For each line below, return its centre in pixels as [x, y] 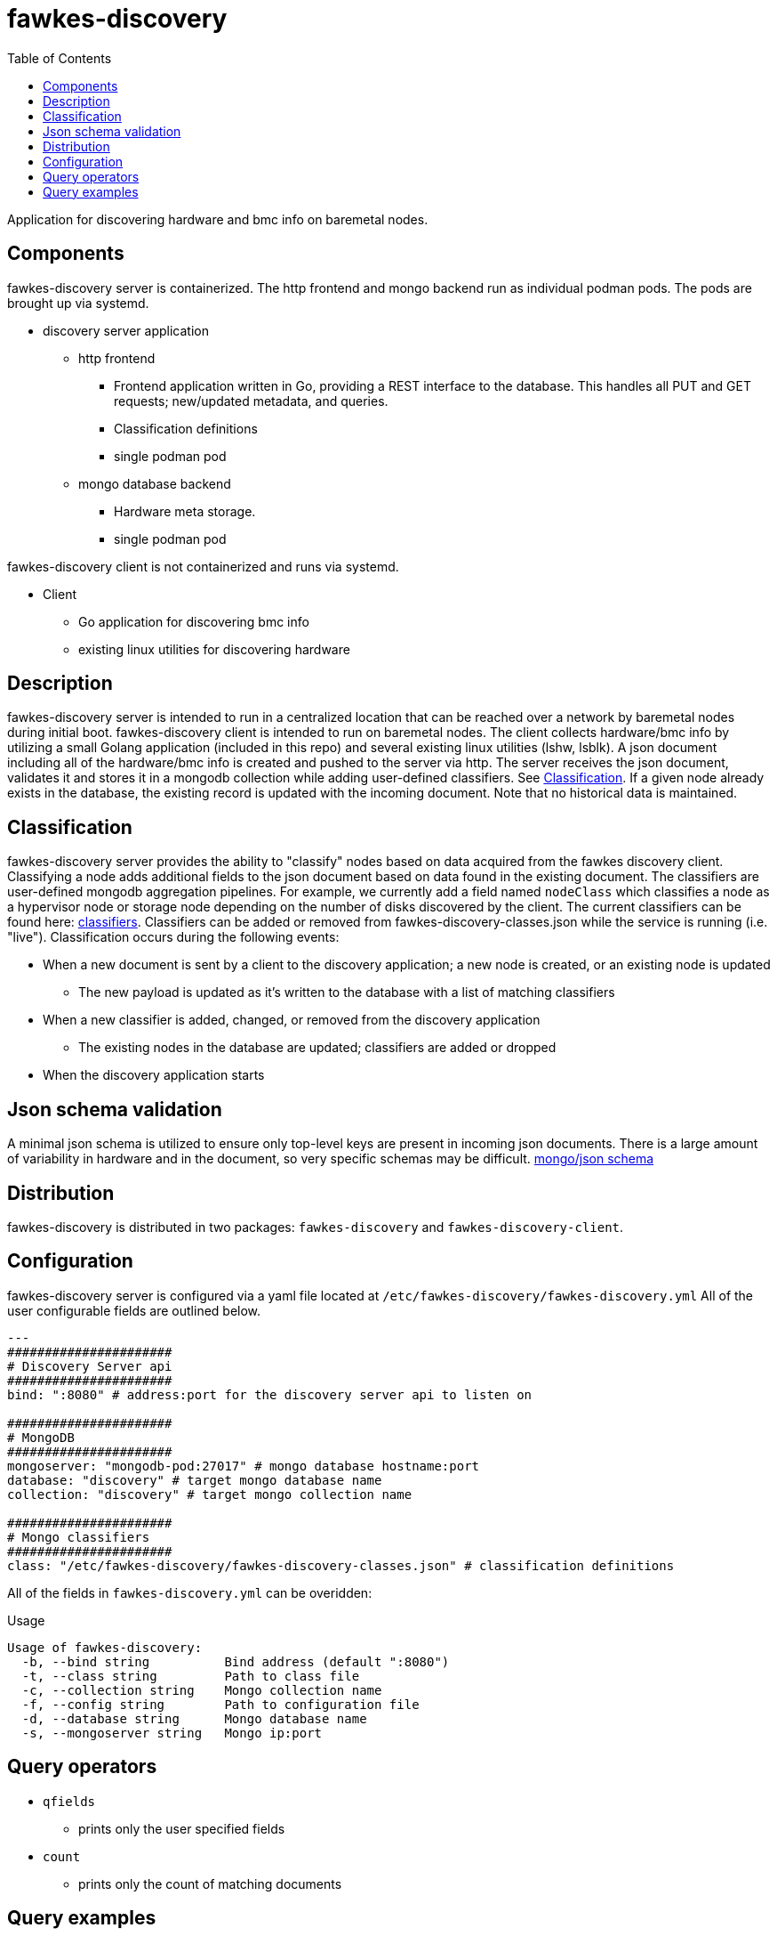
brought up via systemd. [78, 303]
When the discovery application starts [154, 1075]
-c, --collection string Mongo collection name [202, 1690]
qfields [69, 1801]
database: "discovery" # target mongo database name [195, 1480]
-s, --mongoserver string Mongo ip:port [172, 1733]
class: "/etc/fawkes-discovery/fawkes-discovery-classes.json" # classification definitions [341, 1565]
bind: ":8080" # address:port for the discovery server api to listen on [270, 1394]
